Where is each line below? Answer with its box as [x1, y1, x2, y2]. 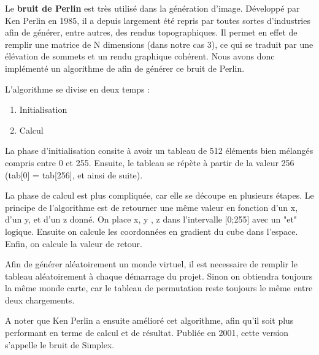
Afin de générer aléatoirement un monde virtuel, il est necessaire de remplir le [5, 258, 298, 270]
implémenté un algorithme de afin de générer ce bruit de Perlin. [5, 61, 245, 74]
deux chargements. [5, 293, 75, 306]
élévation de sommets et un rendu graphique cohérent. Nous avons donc [5, 50, 275, 63]
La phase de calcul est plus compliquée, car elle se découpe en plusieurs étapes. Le [5, 189, 314, 202]
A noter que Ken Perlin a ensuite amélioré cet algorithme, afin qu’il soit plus [5, 314, 294, 327]
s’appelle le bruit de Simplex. [5, 338, 115, 351]
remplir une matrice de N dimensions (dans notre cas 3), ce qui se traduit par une [5, 37, 313, 50]
